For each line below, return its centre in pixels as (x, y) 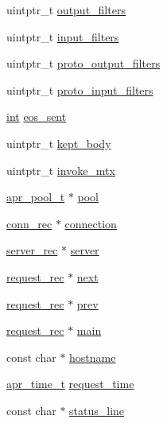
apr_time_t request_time (70, 384)
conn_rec (29, 223)
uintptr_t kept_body (59, 143)
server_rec (32, 250)
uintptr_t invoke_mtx (61, 170)
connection (91, 223)
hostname (93, 357)
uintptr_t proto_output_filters (83, 63)
